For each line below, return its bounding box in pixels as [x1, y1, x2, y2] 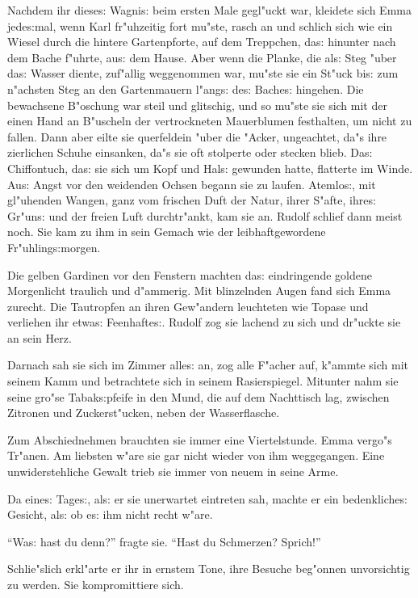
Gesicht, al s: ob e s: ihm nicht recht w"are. [7, 506, 213, 523]
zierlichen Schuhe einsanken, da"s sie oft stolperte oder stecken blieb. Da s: [7, 144, 373, 161]
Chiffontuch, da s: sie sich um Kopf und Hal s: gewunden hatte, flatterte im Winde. [7, 159, 413, 176]
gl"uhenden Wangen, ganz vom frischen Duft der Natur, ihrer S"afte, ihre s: [7, 192, 376, 208]
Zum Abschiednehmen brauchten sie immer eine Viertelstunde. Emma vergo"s [7, 431, 392, 448]
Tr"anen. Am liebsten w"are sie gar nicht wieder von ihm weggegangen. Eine [7, 447, 385, 464]
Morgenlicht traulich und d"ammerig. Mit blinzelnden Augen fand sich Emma [7, 282, 391, 299]
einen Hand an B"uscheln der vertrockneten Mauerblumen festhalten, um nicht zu [7, 112, 412, 129]
